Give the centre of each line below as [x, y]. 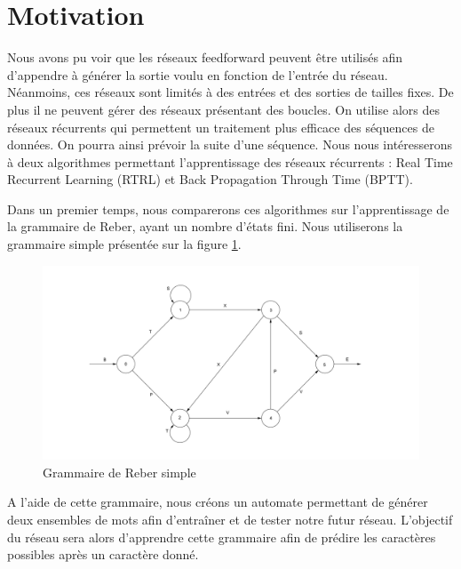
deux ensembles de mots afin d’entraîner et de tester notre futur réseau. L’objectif [230, 520]
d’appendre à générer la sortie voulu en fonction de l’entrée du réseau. [198, 74]
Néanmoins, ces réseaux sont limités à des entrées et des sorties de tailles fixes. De [230, 92]
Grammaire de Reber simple [119, 472]
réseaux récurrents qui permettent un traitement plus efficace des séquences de [221, 127]
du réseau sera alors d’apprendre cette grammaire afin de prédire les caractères [222, 537]
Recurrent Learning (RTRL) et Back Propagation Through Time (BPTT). [210, 179]
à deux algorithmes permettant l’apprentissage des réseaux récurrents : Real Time [230, 161]
